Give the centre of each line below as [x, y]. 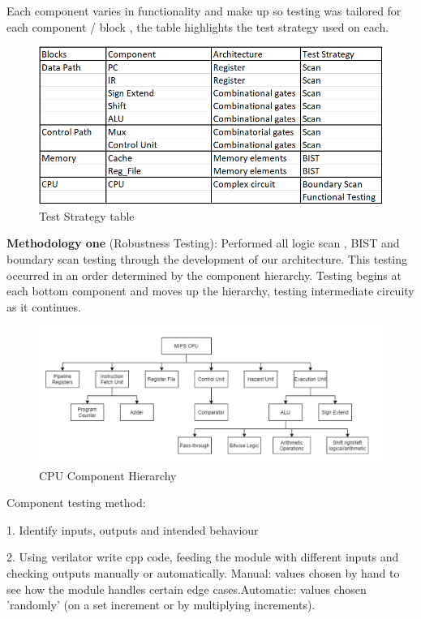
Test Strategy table [87, 215]
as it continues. [44, 306]
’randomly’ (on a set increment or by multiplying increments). [161, 605]
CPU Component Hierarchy [108, 475]
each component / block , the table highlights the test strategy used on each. [198, 26]
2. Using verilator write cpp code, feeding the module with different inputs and [203, 557]
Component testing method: [76, 503]
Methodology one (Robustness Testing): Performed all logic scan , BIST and [203, 243]
